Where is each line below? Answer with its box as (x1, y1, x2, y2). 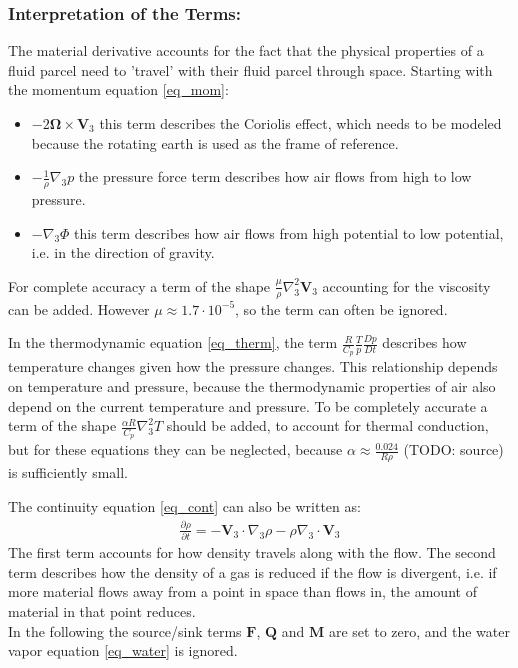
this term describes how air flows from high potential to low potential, (74, 222, 504, 243)
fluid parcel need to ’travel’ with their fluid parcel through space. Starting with (8, 59, 493, 80)
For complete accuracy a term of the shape (8, 275, 271, 296)
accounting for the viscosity (322, 275, 491, 296)
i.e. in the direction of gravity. (31, 242, 215, 263)
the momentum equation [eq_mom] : (8, 79, 229, 100)
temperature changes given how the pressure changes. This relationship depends (8, 356, 498, 377)
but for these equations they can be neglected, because (8, 439, 343, 460)
